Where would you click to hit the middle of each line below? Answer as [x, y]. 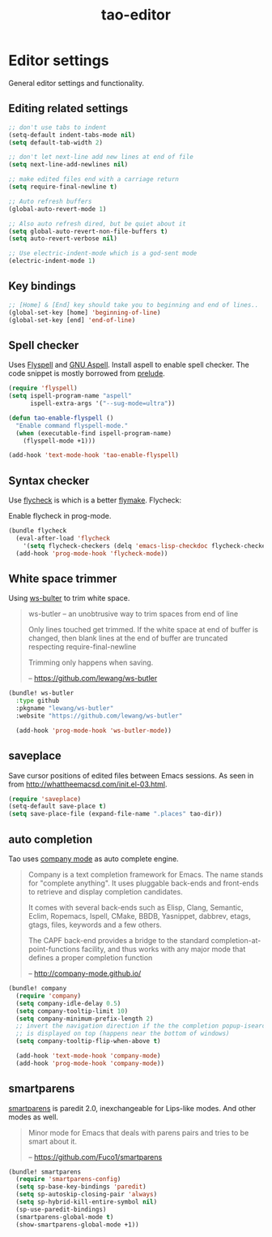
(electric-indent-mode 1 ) [52, 261]
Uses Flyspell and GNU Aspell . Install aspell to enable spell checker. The [129, 365]
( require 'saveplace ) [45, 799]
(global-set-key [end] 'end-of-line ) [72, 320]
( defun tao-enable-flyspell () [61, 418]
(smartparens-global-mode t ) [65, 1217]
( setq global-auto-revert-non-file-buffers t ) [88, 231]
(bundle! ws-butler [41, 693]
